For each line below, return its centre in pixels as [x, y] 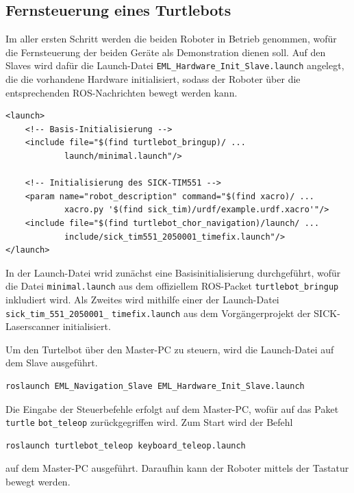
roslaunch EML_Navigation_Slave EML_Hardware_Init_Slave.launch [155, 387]
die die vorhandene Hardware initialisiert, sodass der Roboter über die [153, 79]
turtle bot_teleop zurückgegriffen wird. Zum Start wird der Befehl [149, 422]
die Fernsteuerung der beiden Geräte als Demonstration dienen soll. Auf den [166, 52]
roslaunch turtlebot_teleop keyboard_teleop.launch [126, 445]
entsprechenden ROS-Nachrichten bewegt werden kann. [122, 92]
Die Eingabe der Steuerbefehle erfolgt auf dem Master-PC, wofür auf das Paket [172, 408]
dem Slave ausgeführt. [52, 363]
